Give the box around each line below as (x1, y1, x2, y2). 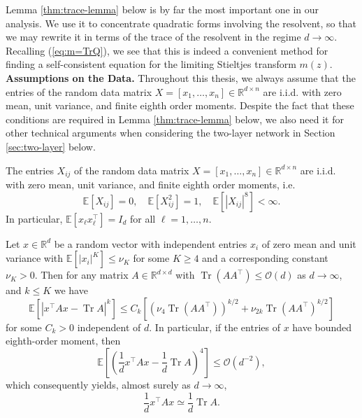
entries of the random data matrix (6, 84, 152, 99)
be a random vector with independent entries (54, 236, 247, 251)
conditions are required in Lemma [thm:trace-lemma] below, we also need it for (6, 111, 344, 126)
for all (129, 211, 156, 225)
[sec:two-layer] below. (6, 139, 96, 153)
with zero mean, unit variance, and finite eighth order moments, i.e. (6, 176, 296, 191)
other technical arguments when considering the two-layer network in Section (6, 125, 335, 140)
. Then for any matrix (34, 267, 129, 282)
